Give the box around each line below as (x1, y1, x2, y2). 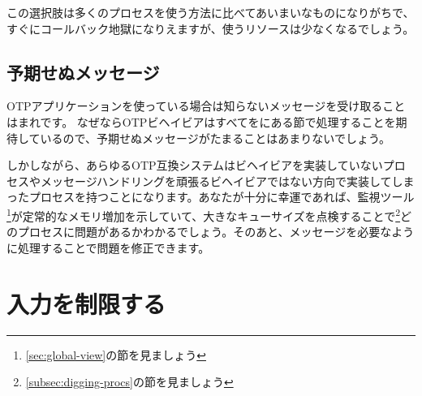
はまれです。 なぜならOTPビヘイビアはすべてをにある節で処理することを (6, 113, 396, 130)
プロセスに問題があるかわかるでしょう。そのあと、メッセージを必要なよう (17, 223, 415, 240)
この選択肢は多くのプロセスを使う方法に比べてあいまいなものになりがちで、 (6, 4, 415, 20)
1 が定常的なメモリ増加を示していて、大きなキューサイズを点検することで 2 (6, 204, 401, 224)
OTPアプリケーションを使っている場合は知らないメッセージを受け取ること (6, 97, 406, 114)
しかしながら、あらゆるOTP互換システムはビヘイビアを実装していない (6, 157, 383, 174)
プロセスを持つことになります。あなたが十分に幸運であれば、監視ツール (28, 188, 415, 205)
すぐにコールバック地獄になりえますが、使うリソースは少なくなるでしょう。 (6, 19, 415, 37)
